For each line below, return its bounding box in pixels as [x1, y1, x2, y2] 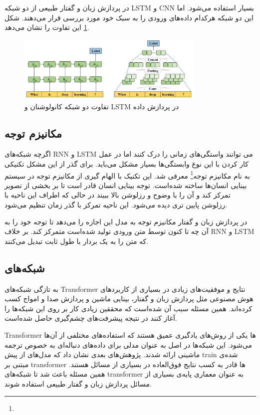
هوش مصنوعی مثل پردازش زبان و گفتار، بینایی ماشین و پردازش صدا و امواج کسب [4, 293, 254, 304]
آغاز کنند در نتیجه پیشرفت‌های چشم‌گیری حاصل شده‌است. [4, 313, 177, 323]
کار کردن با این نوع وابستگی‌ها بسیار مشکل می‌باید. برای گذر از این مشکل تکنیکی [4, 159, 249, 169]
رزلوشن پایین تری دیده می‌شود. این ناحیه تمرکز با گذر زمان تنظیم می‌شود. [4, 200, 228, 210]
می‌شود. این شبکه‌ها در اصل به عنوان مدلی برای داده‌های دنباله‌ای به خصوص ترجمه [4, 339, 252, 350]
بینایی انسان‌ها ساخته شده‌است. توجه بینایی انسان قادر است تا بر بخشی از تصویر [4, 180, 247, 190]
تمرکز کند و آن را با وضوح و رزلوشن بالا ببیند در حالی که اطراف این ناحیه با [4, 190, 231, 200]
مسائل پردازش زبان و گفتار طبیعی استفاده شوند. [4, 378, 152, 389]
